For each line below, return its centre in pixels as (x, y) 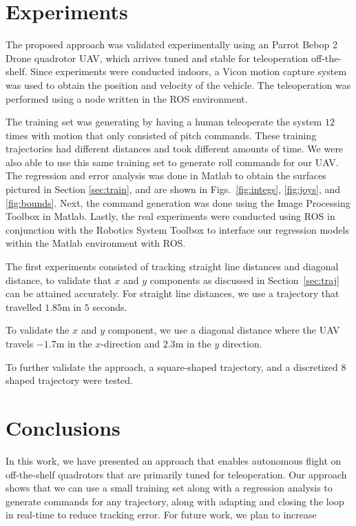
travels (20, 343)
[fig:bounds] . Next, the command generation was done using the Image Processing (178, 202)
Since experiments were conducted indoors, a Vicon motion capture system (189, 71)
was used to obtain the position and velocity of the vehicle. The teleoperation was (178, 84)
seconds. (110, 306)
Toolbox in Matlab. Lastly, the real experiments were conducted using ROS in (170, 216)
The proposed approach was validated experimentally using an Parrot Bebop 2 (171, 44)
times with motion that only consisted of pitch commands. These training (161, 135)
